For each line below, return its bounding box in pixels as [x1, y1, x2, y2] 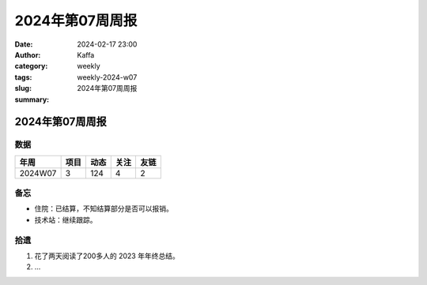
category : [14, 62, 48, 71]
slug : [14, 84, 32, 93]
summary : [14, 95, 50, 104]
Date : [14, 39, 33, 49]
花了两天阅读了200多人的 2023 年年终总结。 [34, 251, 179, 261]
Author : [14, 50, 41, 59]
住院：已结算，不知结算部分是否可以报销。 [34, 204, 173, 213]
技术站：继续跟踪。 [34, 215, 97, 224]
